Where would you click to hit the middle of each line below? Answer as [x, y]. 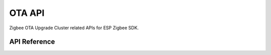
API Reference [32, 42]
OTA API [27, 13]
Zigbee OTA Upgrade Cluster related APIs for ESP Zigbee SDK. [74, 28]
